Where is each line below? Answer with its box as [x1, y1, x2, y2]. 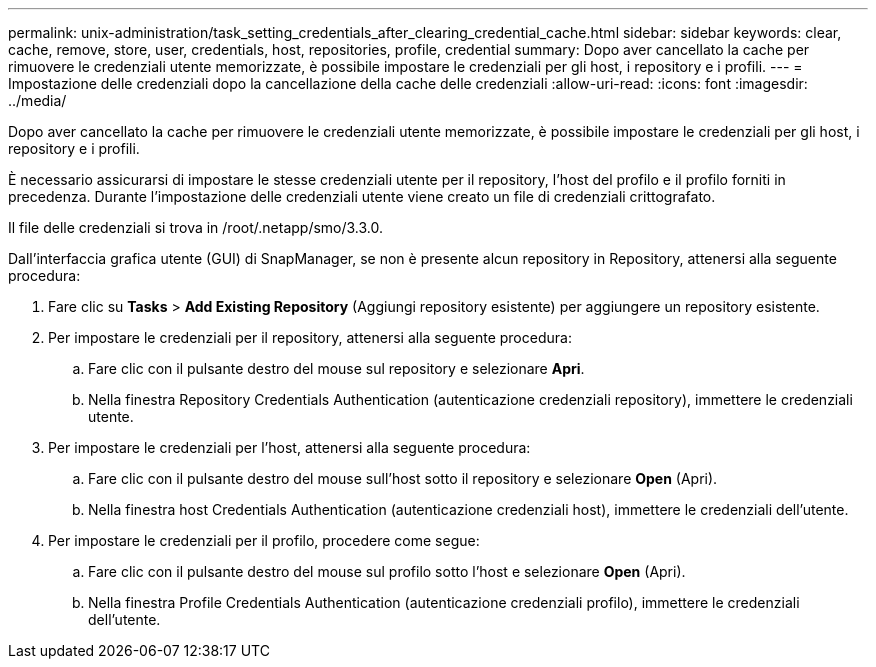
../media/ [8, 92, 67, 109]
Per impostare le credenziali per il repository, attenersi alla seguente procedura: [48, 329, 572, 346]
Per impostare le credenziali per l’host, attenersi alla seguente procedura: [48, 439, 531, 456]
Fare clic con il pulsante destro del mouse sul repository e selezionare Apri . [88, 360, 585, 377]
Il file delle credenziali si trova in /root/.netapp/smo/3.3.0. [8, 219, 384, 236]
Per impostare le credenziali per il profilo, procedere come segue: [48, 532, 480, 549]
